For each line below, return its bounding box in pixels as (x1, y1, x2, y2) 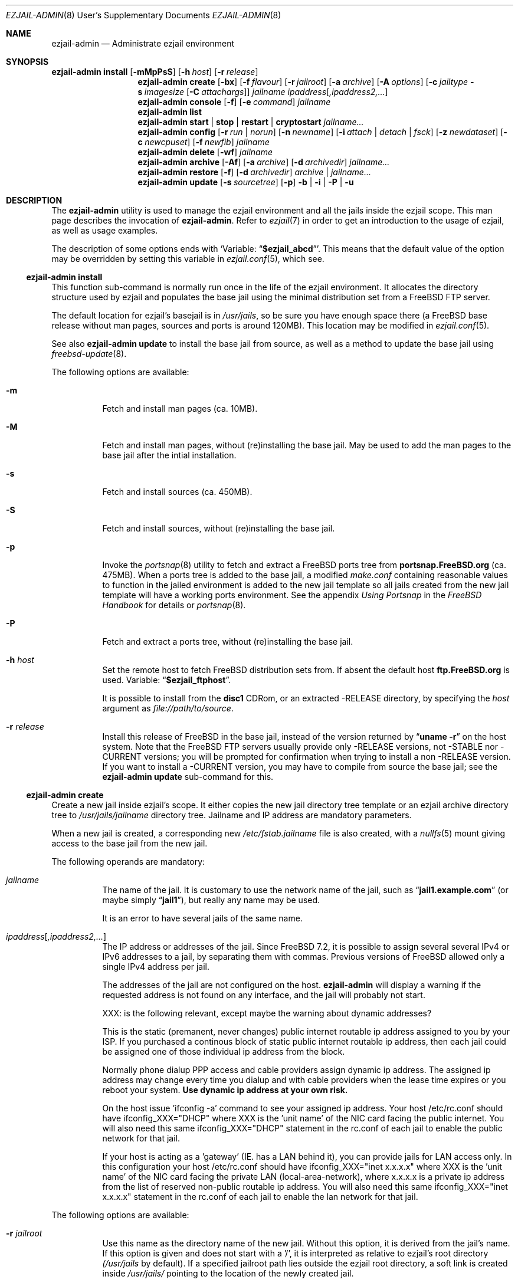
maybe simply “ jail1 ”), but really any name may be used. (102, 895, 320, 905)
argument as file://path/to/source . (102, 703, 234, 713)
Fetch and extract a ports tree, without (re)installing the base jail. (102, 636, 353, 647)
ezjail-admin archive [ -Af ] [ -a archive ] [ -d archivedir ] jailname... (137, 157, 390, 167)
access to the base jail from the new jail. (51, 838, 208, 848)
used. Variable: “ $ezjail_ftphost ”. (102, 675, 231, 685)
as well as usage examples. (51, 225, 158, 235)
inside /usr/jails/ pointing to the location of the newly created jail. (102, 1268, 354, 1278)
